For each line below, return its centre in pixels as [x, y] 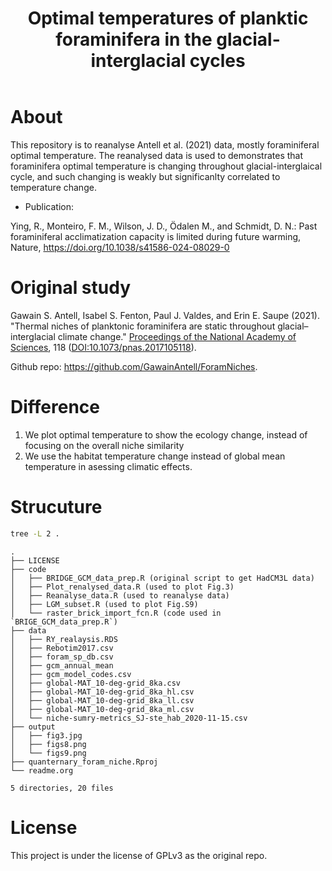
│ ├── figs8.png [48, 744]
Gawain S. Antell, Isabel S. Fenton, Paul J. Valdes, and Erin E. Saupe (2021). [165, 315]
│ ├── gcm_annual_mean [62, 665]
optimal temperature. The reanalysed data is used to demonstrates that [157, 155]
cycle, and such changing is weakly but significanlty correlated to [145, 176]
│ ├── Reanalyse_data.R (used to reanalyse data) [120, 595]
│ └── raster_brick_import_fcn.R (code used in [116, 613]
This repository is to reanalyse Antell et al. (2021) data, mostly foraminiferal [165, 144]
